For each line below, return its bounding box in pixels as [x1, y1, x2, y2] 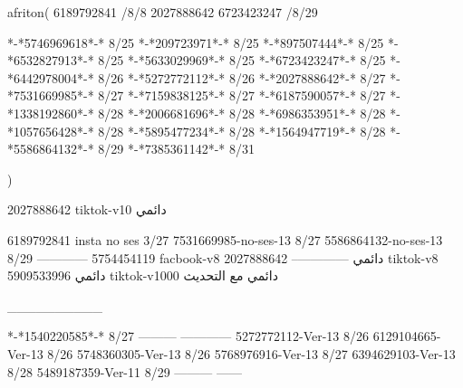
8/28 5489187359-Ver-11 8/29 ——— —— [7, 362, 243, 381]
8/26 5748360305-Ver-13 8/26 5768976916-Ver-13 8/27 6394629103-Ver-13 [47, 344, 456, 363]
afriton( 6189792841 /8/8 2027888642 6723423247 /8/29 [7, 3, 318, 21]
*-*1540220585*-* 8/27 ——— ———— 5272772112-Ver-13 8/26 [7, 326, 369, 345]
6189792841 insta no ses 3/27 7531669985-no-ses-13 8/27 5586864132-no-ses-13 [7, 230, 443, 249]
